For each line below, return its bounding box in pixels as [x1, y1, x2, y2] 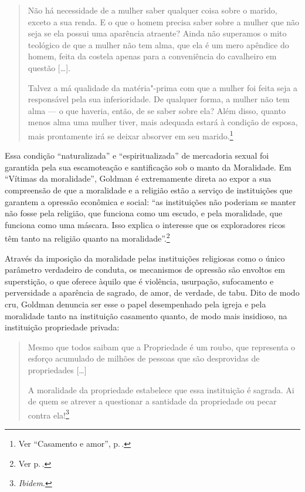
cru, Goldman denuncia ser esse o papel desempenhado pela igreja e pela [5, 297, 266, 310]
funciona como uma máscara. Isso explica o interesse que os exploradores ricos [5, 218, 286, 230]
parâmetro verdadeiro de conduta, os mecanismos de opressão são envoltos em [5, 263, 285, 276]
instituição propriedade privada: [5, 321, 120, 333]
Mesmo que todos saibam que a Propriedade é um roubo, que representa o [28, 340, 296, 353]
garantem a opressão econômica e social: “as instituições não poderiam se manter [5, 195, 296, 207]
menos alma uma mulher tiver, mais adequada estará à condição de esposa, [28, 116, 298, 128]
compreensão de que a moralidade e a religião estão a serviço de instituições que [5, 183, 293, 196]
